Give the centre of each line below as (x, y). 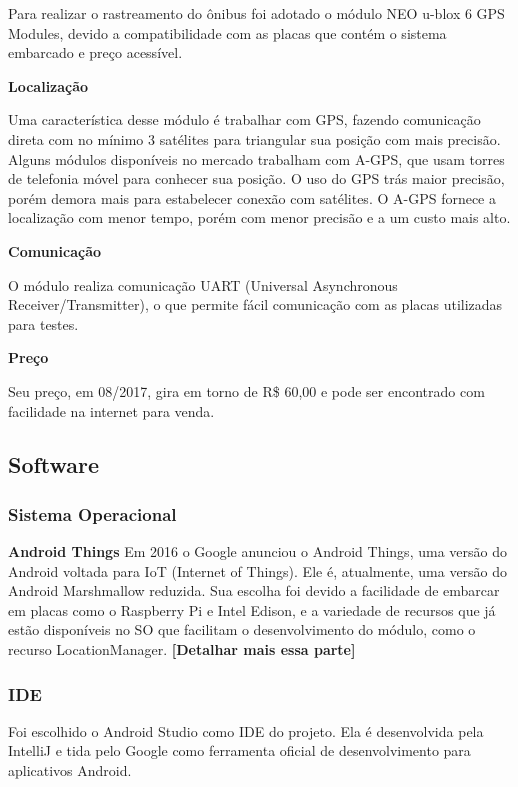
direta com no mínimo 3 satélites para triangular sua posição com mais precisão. (254, 138)
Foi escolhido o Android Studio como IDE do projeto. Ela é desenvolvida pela (246, 730)
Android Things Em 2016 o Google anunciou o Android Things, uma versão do (257, 551)
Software (54, 464)
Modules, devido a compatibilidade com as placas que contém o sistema (227, 32)
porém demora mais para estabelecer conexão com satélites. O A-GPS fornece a (252, 197)
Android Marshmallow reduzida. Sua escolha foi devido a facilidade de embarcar (254, 590)
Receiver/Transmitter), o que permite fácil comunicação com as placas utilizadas (255, 304)
